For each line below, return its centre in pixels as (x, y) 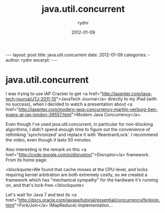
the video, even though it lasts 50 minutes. (49, 140)
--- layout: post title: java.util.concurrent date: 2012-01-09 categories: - (78, 55)
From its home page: (27, 160)
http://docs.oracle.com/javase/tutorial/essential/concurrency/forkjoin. (89, 200)
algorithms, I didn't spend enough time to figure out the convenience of (78, 129)
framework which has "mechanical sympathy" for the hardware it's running (82, 180)
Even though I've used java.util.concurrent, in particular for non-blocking (79, 124)
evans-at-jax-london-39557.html (39, 114)
